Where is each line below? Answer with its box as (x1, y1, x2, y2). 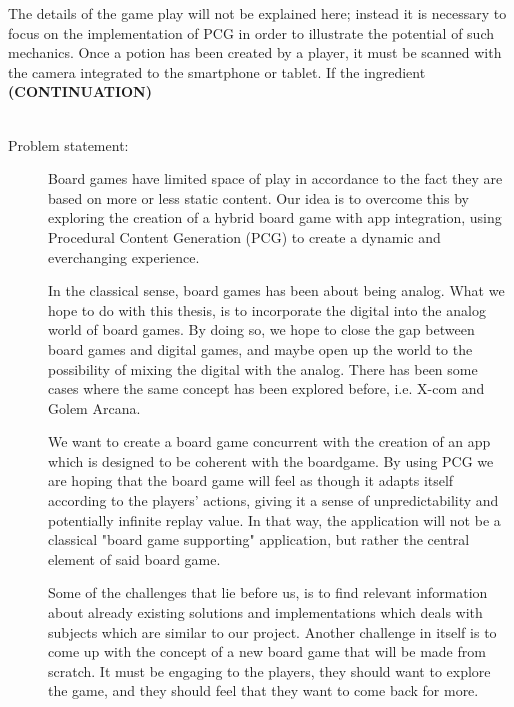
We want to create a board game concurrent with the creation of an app (48, 431, 491, 452)
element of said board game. (48, 548, 221, 569)
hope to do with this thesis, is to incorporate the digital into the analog (48, 299, 486, 320)
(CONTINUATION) (8, 81, 152, 102)
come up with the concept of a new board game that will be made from (48, 641, 486, 662)
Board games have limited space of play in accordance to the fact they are (48, 168, 503, 189)
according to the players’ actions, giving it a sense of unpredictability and (48, 490, 499, 511)
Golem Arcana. (48, 397, 141, 418)
